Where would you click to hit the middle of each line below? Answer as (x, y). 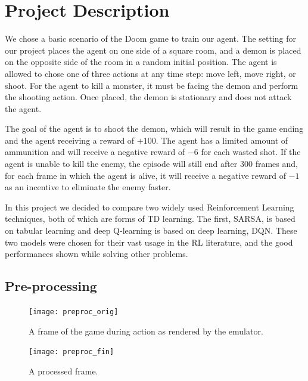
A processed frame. (63, 371)
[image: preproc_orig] (74, 312)
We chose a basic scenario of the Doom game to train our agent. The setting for (151, 38)
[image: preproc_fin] (71, 352)
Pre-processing (51, 286)
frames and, (276, 164)
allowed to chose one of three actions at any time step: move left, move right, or (150, 73)
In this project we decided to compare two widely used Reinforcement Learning (150, 207)
